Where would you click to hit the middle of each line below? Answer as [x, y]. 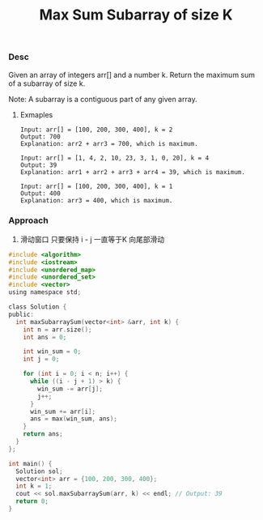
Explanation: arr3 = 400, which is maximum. [96, 200]
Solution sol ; [39, 471]
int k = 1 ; [34, 486]
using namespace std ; [45, 292]
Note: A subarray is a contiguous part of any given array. [103, 99]
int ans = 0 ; [45, 337]
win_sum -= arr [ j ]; [70, 389]
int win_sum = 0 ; [52, 352]
